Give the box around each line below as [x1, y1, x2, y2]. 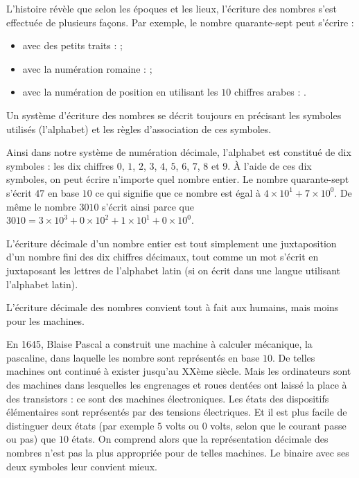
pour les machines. [6, 313, 85, 328]
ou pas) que [6, 432, 56, 446]
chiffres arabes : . [234, 85, 306, 99]
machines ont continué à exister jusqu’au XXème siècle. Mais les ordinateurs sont [6, 364, 351, 378]
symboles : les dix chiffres [6, 158, 114, 172]
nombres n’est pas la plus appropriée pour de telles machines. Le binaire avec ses [6, 445, 349, 460]
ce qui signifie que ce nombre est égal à [95, 185, 261, 200]
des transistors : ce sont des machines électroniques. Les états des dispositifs [6, 391, 329, 405]
